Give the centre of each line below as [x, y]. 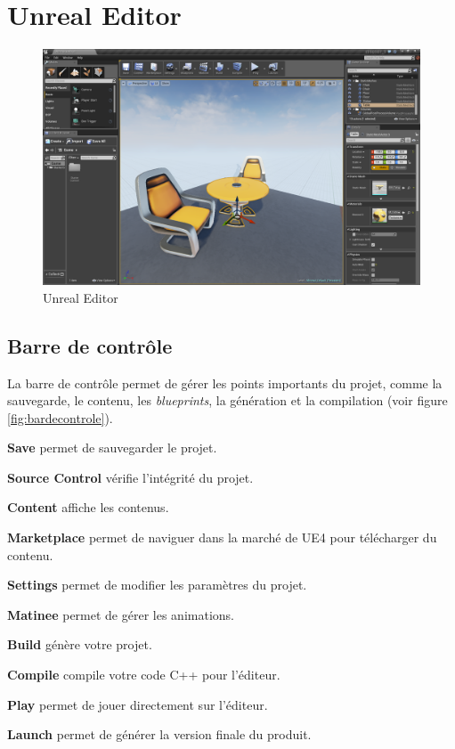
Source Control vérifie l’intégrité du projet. [130, 477]
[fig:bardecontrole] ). [60, 417]
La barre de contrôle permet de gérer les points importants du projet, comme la [225, 383]
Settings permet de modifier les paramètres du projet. [157, 585]
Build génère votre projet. [80, 644]
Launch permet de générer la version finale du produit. [159, 734]
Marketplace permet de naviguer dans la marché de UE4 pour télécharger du [222, 537]
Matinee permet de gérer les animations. [121, 614]
